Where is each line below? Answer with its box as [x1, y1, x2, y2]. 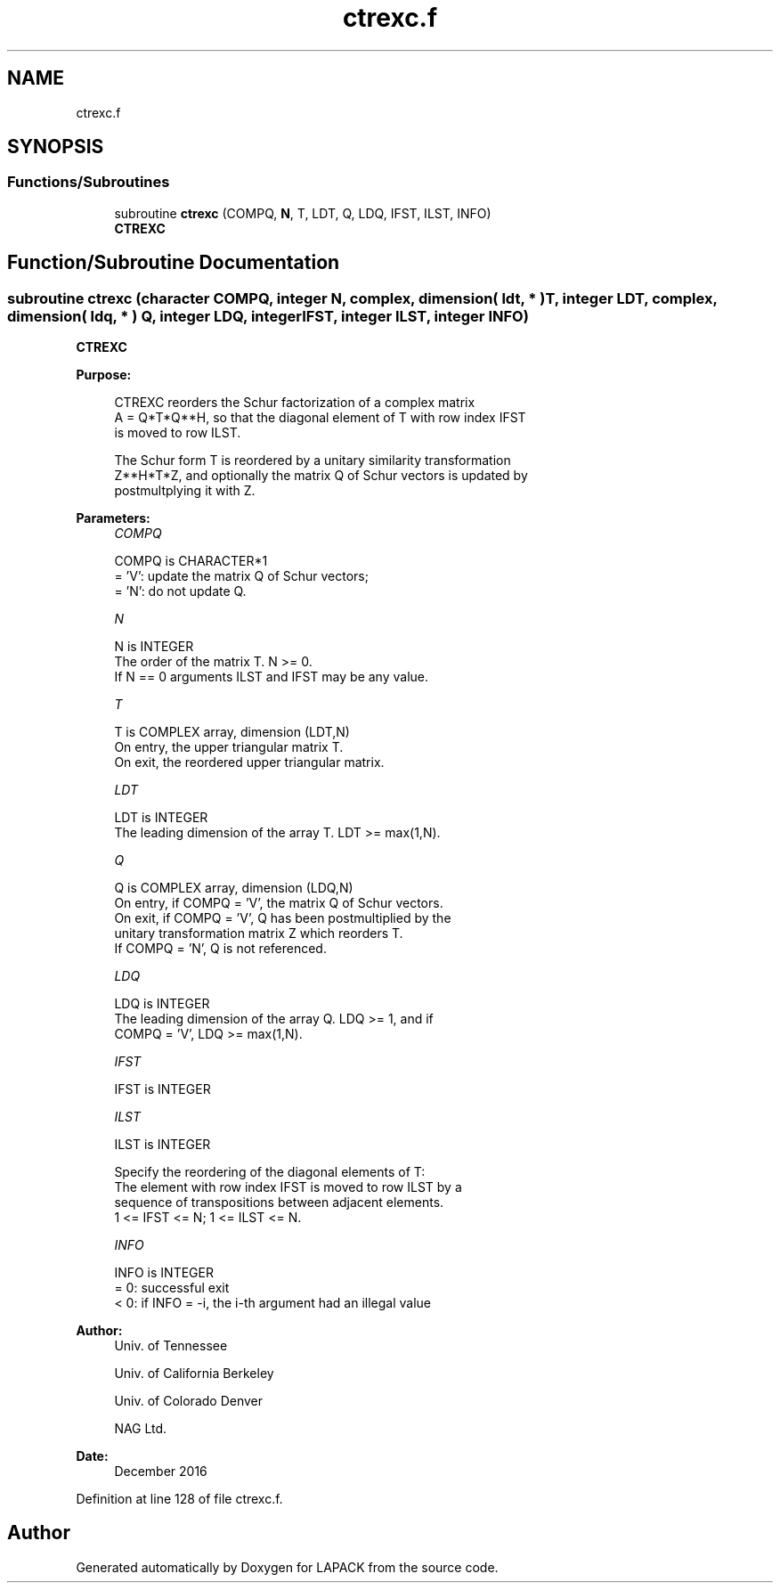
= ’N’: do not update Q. [114, 583, 247, 599]
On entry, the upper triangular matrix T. [114, 739, 344, 755]
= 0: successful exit [114, 1280, 230, 1296]
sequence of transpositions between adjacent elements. [114, 1195, 444, 1211]
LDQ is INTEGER [114, 996, 210, 1012]
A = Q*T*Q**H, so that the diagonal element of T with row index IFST [114, 410, 526, 426]
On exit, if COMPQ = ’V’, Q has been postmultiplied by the [114, 910, 451, 926]
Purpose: [76, 367, 132, 383]
